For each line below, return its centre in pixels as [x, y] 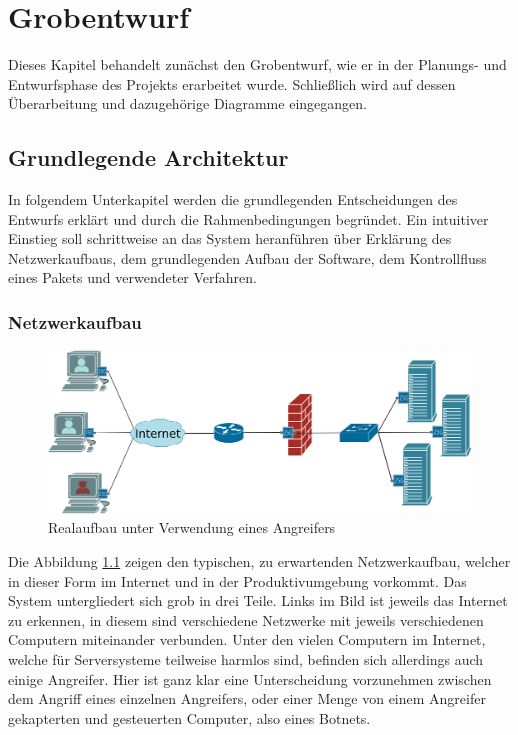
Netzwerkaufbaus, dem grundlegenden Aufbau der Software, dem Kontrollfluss [247, 257]
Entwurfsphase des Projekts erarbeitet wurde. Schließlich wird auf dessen [232, 83]
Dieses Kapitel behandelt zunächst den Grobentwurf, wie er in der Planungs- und [257, 64]
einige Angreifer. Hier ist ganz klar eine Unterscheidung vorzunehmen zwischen [250, 678]
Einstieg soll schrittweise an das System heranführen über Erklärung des [230, 238]
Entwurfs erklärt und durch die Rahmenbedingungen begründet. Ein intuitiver [248, 218]
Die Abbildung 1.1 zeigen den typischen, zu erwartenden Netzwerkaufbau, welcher [259, 561]
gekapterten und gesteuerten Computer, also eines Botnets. [189, 717]
